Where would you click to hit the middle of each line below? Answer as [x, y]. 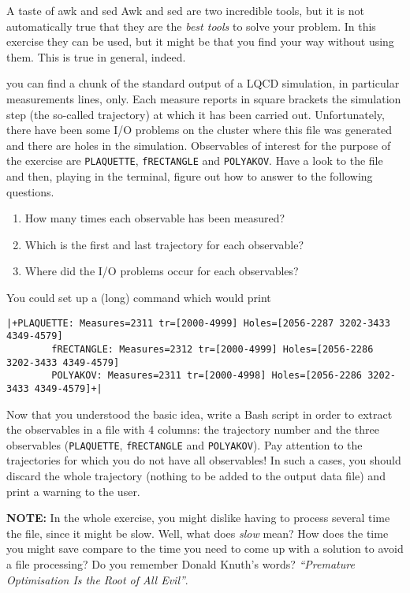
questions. [30, 191]
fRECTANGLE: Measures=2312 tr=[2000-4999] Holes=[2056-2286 [212, 349]
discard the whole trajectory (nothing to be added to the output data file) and [196, 475]
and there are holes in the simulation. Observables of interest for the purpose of [199, 145]
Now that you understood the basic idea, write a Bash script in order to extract [199, 414]
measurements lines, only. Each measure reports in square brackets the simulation [204, 98]
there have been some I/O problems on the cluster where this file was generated [199, 130]
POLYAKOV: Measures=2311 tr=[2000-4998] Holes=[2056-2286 [207, 376]
